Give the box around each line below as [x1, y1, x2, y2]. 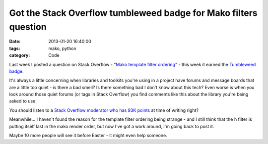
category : [9, 52, 30, 58]
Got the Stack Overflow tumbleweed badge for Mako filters [9, 7, 258, 18]
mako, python [48, 45, 76, 51]
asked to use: [9, 98, 37, 104]
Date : [9, 39, 21, 45]
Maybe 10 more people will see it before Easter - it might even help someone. [9, 133, 167, 139]
